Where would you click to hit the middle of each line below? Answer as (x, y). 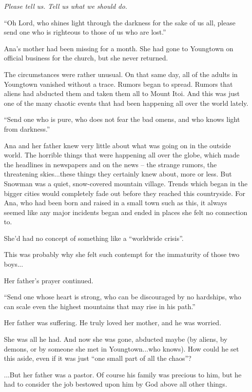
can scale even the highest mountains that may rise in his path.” (100, 306)
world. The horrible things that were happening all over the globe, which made (122, 155)
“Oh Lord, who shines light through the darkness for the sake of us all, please (120, 22)
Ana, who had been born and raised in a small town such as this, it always (116, 203)
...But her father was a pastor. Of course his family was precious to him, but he (123, 374)
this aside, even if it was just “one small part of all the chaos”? (98, 358)
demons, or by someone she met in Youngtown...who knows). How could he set (122, 348)
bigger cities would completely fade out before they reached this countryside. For (125, 193)
